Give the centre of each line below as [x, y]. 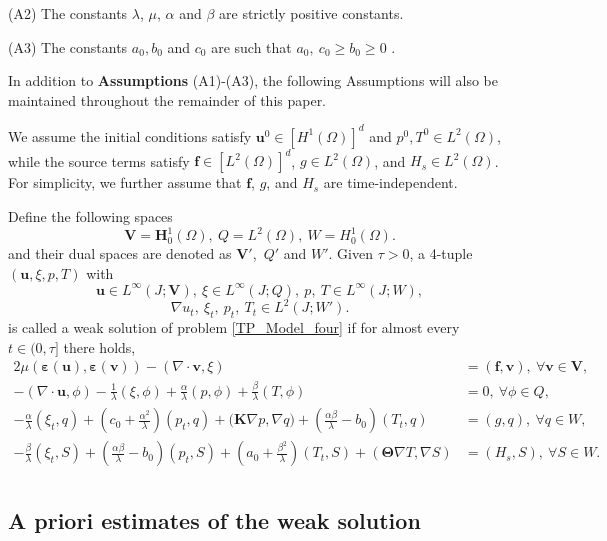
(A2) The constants [68, 13]
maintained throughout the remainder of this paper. [167, 99]
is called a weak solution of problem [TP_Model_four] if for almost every [234, 327]
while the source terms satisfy [99, 160]
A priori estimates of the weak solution [214, 519]
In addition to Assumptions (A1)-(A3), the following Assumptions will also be [253, 80]
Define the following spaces [90, 215]
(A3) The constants [68, 46]
